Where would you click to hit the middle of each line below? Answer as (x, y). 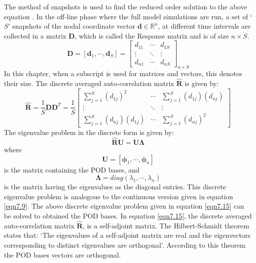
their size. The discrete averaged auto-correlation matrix (89, 83)
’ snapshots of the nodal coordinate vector (72, 26)
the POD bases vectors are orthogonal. (62, 254)
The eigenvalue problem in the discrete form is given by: (89, 132)
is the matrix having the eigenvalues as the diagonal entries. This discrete (115, 187)
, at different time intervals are (204, 26)
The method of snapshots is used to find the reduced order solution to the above (126, 6)
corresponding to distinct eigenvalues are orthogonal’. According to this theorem (125, 245)
